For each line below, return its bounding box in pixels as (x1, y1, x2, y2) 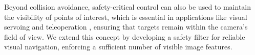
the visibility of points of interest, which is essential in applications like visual (4, 11, 247, 22)
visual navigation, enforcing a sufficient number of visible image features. (4, 41, 232, 52)
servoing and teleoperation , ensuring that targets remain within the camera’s (4, 21, 248, 32)
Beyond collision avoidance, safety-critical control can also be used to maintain (4, 2, 251, 12)
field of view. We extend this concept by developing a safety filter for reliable (4, 31, 245, 42)
